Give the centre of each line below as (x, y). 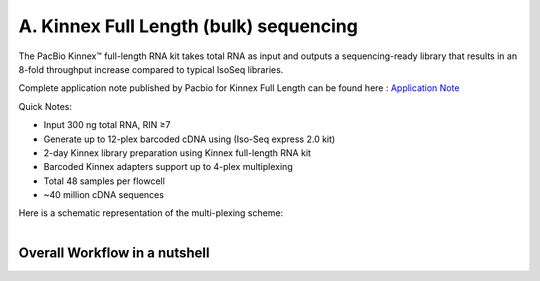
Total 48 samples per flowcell (104, 181)
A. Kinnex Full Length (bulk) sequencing (188, 26)
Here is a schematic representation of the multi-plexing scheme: (151, 213)
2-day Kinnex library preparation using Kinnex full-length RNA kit (177, 152)
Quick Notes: (45, 106)
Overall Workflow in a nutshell (114, 252)
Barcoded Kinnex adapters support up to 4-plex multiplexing (168, 167)
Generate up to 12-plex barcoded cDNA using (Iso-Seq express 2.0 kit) (189, 139)
